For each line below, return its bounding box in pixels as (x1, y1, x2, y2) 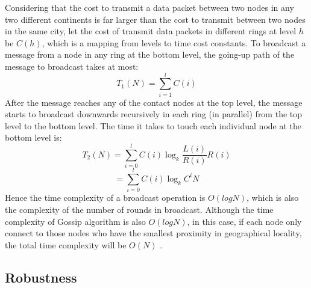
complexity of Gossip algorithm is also (5, 215, 146, 227)
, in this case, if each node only (187, 215, 302, 227)
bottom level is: (5, 131, 62, 144)
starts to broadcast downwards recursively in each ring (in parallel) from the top (5, 108, 303, 120)
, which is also (247, 191, 299, 204)
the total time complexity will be (5, 238, 127, 251)
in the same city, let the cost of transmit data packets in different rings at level (5, 25, 297, 37)
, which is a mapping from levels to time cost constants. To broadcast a (42, 36, 306, 49)
